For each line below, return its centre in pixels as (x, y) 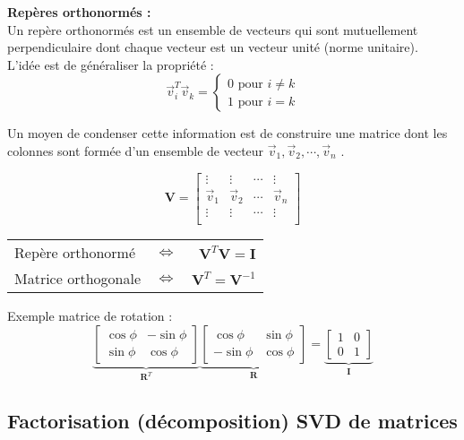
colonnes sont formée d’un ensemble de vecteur (136, 150)
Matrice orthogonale (77, 279)
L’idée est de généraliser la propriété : (111, 64)
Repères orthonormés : (79, 12)
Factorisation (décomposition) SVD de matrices (232, 421)
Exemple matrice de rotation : (90, 316)
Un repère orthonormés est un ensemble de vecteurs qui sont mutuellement (213, 29)
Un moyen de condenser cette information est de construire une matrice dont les (228, 133)
